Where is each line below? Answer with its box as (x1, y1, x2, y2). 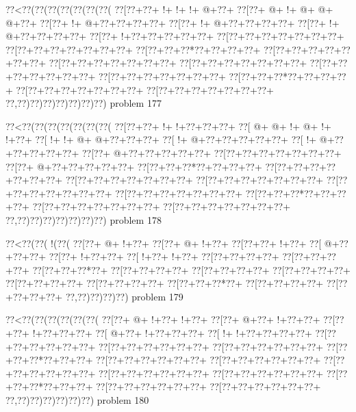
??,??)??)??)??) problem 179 (65, 289, 183, 303)
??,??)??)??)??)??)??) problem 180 (5, 393, 149, 407)
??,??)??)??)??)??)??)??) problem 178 (5, 212, 162, 227)
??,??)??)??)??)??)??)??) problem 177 (5, 96, 162, 110)
